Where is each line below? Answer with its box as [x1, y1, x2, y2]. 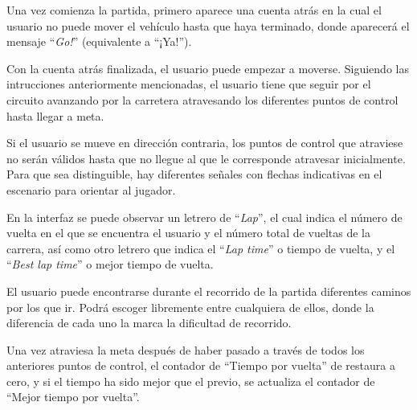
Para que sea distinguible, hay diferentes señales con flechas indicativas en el [6, 166, 382, 182]
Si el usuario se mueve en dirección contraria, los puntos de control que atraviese [6, 134, 403, 151]
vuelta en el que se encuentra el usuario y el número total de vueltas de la [6, 224, 370, 241]
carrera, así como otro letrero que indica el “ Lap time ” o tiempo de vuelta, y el [6, 240, 395, 256]
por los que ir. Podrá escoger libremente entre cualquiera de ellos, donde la [6, 298, 374, 315]
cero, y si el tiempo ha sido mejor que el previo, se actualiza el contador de [6, 372, 375, 389]
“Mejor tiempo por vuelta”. [6, 388, 140, 405]
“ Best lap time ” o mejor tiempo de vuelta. [6, 256, 214, 273]
